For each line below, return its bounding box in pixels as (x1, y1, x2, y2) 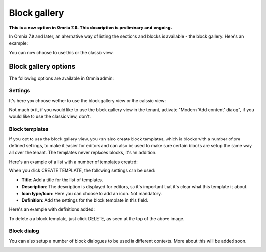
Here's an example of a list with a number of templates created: (9, 159, 138, 165)
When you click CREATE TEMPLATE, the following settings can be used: (9, 168, 155, 174)
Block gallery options (9, 62, 76, 71)
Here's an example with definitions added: (9, 206, 95, 212)
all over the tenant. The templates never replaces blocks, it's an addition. (9, 150, 157, 156)
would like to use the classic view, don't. (9, 113, 91, 119)
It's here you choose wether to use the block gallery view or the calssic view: (9, 97, 166, 103)
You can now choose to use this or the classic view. (9, 49, 114, 55)
